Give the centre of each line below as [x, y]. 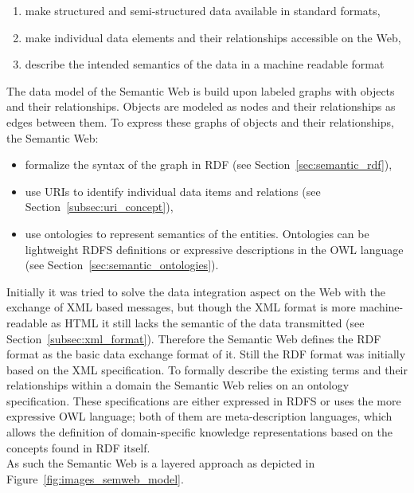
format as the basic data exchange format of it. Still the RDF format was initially [206, 354]
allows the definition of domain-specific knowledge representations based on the [200, 432]
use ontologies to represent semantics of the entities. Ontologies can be [197, 233]
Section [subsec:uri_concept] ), [99, 207]
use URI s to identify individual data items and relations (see [173, 191]
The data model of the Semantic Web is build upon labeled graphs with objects [201, 90]
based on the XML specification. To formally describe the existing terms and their [207, 369]
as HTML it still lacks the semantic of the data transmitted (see [208, 322]
